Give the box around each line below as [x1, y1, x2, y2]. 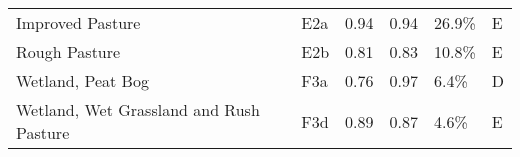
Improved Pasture [16, 11, 141, 34]
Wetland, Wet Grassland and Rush [16, 98, 260, 121]
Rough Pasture [16, 40, 121, 63]
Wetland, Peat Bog [16, 69, 149, 92]
